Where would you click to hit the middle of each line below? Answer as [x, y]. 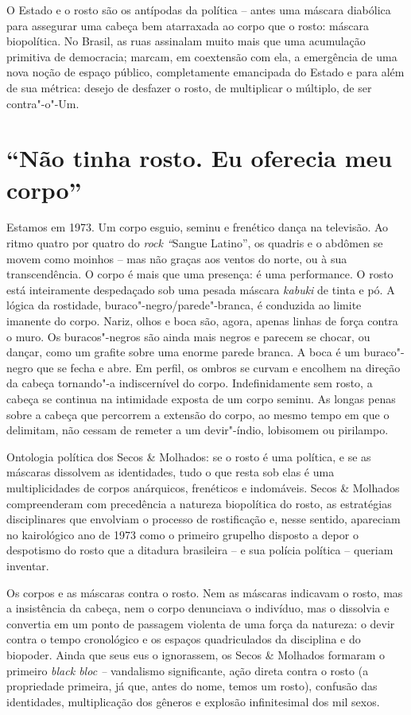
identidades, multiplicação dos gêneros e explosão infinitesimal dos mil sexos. [193, 701]
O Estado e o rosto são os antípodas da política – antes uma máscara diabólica [199, 10]
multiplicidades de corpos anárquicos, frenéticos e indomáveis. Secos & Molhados [203, 487]
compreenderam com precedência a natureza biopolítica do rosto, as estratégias [199, 503]
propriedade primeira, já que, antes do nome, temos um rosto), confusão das [192, 686]
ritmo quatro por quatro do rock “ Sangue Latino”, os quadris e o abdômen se [195, 243]
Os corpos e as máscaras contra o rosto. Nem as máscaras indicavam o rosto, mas [205, 592]
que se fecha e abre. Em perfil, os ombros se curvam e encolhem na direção [219, 367]
